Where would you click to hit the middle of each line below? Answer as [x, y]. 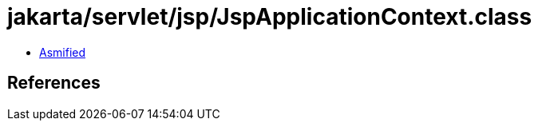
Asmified [63, 52]
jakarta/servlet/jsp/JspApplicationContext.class [270, 17]
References [54, 83]
